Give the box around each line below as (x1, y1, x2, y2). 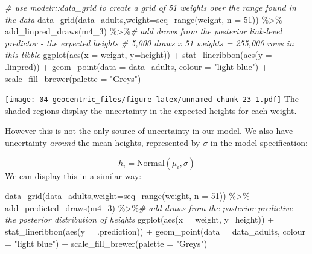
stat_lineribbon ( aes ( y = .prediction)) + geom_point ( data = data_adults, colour (5, 224, 305, 237)
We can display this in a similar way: (5, 169, 142, 182)
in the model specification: (210, 136, 308, 148)
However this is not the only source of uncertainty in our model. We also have (5, 124, 293, 137)
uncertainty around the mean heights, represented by (5, 136, 200, 148)
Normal (137, 159, 165, 168)
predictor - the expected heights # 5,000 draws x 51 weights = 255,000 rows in (5, 36, 294, 49)
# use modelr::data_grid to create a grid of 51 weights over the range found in (5, 1, 296, 13)
